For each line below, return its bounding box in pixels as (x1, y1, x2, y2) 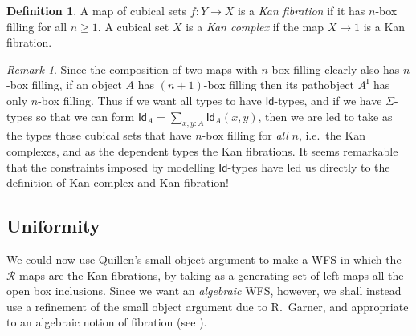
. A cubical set (97, 18, 169, 34)
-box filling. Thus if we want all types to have (38, 91, 262, 108)
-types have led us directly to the (227, 158, 390, 175)
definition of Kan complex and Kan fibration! (6, 174, 229, 191)
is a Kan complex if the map (186, 18, 324, 34)
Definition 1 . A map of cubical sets (6, 2, 187, 18)
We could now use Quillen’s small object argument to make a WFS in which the (6, 250, 402, 267)
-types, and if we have (274, 91, 382, 108)
